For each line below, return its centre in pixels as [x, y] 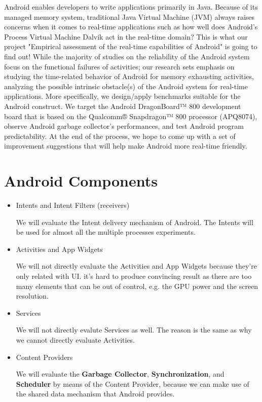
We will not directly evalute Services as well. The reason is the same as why [134, 330]
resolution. [32, 296]
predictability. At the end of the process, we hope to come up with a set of [120, 136]
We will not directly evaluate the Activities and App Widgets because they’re [136, 266]
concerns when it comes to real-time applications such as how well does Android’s [131, 27]
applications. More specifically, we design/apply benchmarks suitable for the [122, 96]
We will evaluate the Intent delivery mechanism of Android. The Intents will [135, 222]
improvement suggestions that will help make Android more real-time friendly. [126, 146]
